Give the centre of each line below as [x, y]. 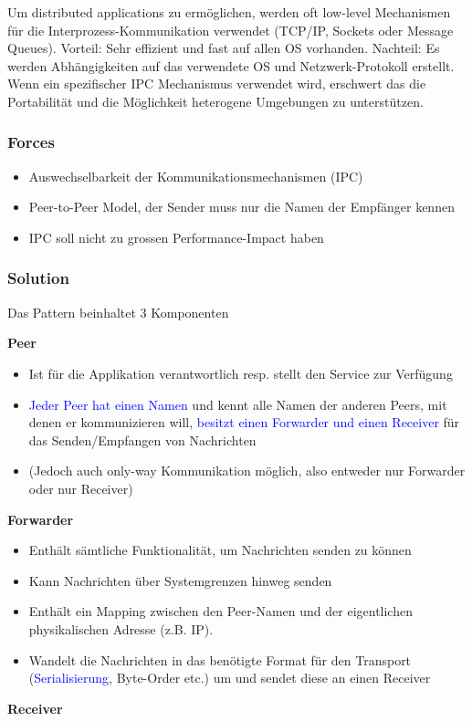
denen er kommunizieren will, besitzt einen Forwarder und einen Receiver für [244, 422]
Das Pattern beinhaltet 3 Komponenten [118, 312]
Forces [31, 142]
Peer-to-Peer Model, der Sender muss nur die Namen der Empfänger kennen [241, 207]
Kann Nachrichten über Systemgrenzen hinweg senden [180, 580]
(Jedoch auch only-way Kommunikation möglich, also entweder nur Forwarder [247, 471]
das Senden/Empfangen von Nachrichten [142, 439]
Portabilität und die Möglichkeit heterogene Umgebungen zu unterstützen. [215, 101]
